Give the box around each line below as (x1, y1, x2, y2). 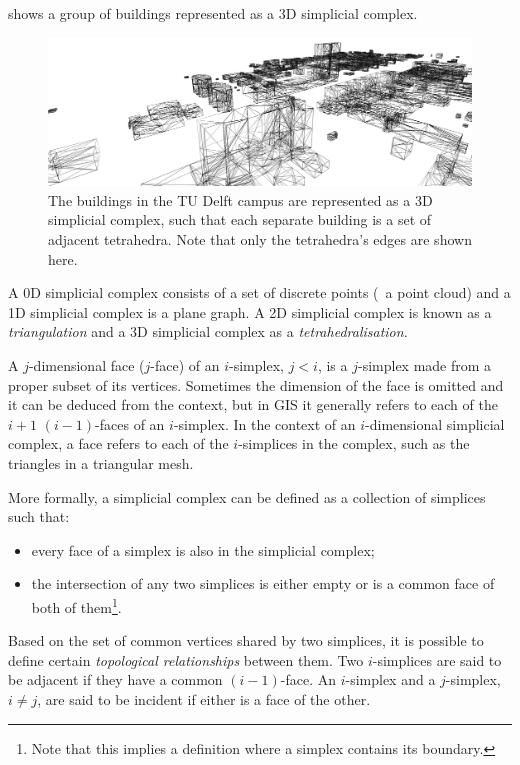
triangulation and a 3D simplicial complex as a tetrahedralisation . (8, 321, 408, 342)
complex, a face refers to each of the (8, 433, 229, 454)
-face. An (280, 669, 336, 690)
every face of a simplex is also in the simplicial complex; (31, 539, 375, 560)
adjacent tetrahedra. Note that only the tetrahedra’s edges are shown (48, 229, 472, 250)
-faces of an (95, 413, 165, 434)
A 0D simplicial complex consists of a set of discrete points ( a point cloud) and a (8, 282, 511, 303)
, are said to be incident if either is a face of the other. (37, 688, 371, 709)
